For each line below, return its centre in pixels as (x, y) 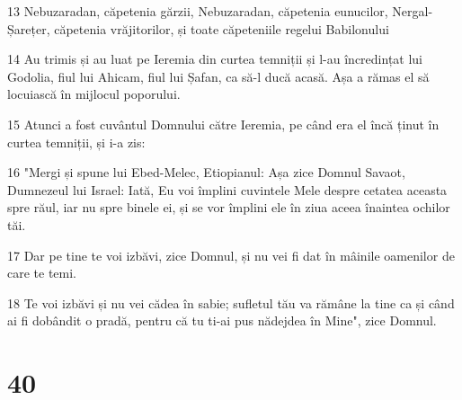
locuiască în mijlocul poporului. (94, 94)
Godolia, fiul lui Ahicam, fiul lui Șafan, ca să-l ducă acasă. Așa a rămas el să (218, 76)
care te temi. (42, 273)
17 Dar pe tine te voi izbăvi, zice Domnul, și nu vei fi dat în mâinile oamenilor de (231, 255)
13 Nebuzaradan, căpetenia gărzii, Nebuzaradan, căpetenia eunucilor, (198, 11)
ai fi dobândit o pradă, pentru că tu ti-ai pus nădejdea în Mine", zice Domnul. (222, 320)
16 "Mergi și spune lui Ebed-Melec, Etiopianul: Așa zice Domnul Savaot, (206, 172)
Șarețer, (29, 28)
